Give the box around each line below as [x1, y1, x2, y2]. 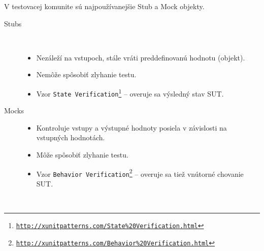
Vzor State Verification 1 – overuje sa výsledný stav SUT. [36, 86, 224, 99]
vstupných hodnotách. [36, 132, 105, 143]
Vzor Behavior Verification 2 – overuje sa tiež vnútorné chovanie [36, 167, 244, 179]
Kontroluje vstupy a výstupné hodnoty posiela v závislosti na [36, 122, 227, 133]
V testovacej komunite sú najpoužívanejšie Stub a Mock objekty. [4, 1, 205, 11]
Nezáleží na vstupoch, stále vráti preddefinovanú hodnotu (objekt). [36, 52, 245, 62]
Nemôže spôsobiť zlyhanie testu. [36, 69, 137, 80]
